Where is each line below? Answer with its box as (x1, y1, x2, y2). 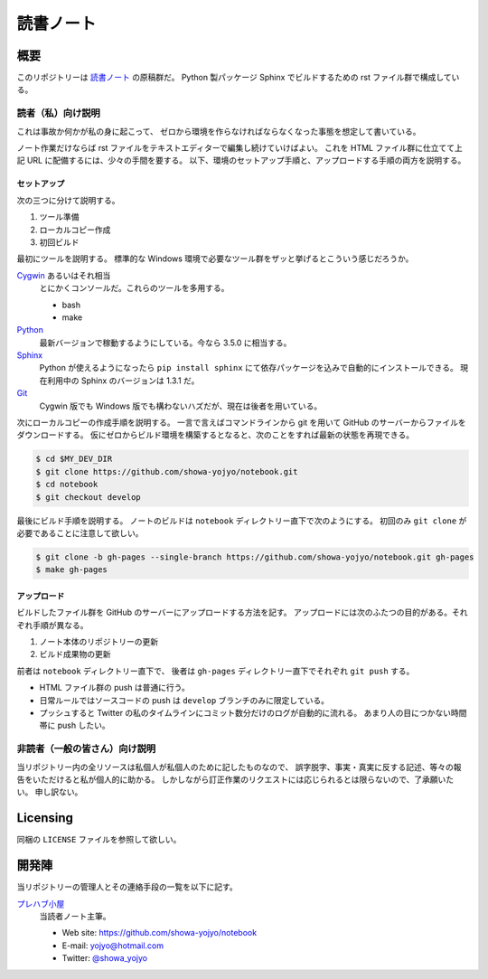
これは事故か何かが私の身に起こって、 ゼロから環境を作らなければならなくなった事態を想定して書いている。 (16, 126, 421, 136)
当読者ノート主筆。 (39, 910, 111, 921)
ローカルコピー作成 (39, 224, 111, 235)
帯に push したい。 (39, 720, 110, 731)
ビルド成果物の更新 (39, 649, 111, 660)
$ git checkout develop (35, 492, 142, 502)
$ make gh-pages (35, 565, 108, 575)
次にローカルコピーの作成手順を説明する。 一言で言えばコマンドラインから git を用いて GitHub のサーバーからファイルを (16, 417, 467, 428)
